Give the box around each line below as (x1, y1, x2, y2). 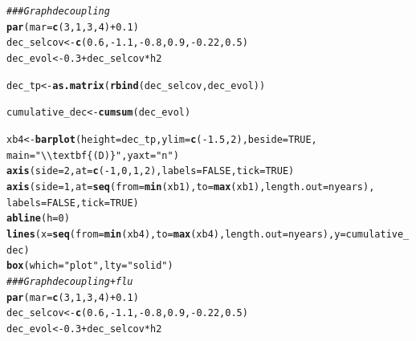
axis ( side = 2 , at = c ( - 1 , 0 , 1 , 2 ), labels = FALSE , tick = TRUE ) (6, 165, 295, 177)
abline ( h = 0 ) (6, 213, 70, 225)
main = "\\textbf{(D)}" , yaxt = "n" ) (6, 149, 179, 161)
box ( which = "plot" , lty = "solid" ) (6, 260, 173, 272)
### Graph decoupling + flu (6, 275, 133, 287)
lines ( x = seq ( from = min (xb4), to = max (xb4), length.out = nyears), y (6, 228, 341, 240)
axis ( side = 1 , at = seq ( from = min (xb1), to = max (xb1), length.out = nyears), (6, 181, 375, 193)
